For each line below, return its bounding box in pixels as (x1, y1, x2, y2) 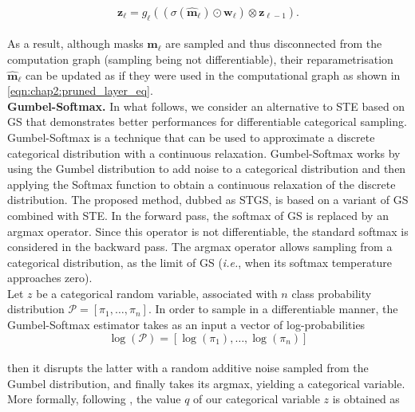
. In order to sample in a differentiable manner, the (148, 300, 398, 317)
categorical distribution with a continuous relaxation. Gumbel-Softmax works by (7, 144, 401, 161)
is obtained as (332, 390, 400, 407)
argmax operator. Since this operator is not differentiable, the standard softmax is (7, 222, 409, 239)
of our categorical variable (193, 390, 320, 407)
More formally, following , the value (7, 390, 181, 407)
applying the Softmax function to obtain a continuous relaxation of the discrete (7, 175, 396, 192)
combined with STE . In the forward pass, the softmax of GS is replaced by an (7, 206, 389, 223)
